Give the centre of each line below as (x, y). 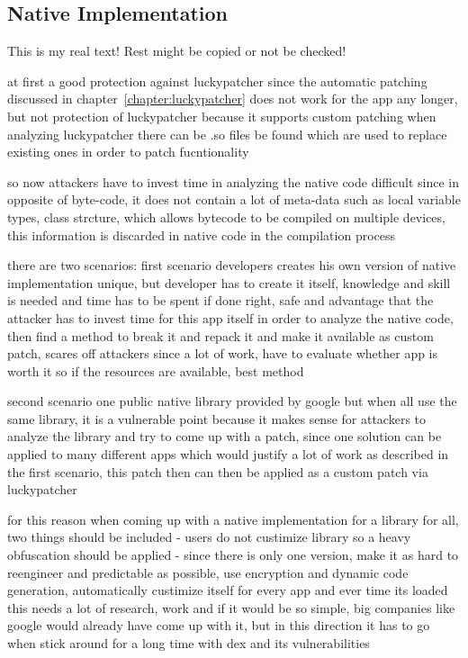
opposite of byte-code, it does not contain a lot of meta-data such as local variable (234, 199)
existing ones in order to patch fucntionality (128, 152)
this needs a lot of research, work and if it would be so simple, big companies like (231, 607)
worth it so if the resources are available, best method (156, 370)
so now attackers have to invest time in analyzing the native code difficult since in (233, 181)
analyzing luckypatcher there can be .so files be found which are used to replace (227, 134)
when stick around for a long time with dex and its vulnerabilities (189, 643)
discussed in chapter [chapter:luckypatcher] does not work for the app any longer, (233, 99)
